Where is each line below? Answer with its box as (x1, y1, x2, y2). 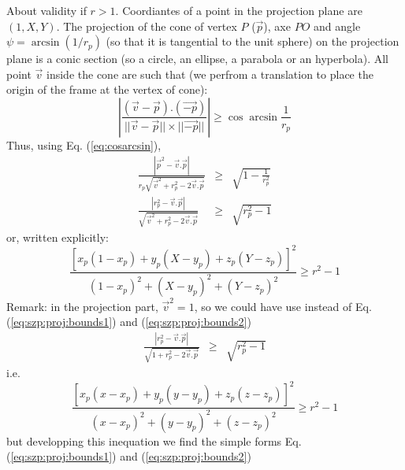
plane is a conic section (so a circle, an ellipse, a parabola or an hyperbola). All (6, 50, 389, 67)
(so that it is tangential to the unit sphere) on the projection (106, 33, 399, 50)
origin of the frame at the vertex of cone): (6, 81, 208, 98)
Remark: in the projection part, (6, 298, 158, 314)
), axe (263, 17, 291, 34)
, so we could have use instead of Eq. (194, 298, 372, 314)
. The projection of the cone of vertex (56, 17, 237, 34)
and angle (313, 17, 361, 34)
